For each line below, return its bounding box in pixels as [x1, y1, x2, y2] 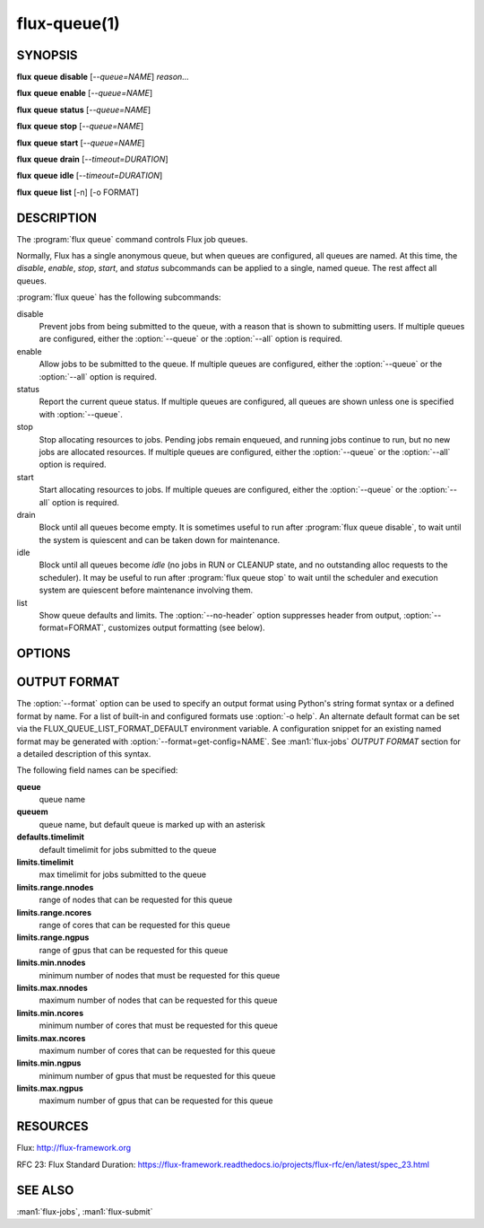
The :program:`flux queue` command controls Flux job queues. [16, 233, 248, 244]
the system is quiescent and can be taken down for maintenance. [39, 534, 281, 545]
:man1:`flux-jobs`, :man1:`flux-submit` [16, 1206, 153, 1216]
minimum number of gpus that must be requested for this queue [39, 1070, 276, 1081]
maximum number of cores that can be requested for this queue [39, 1045, 276, 1056]
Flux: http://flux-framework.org [16, 1143, 132, 1153]
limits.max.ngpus [16, 1083, 84, 1094]
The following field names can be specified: [16, 765, 178, 776]
